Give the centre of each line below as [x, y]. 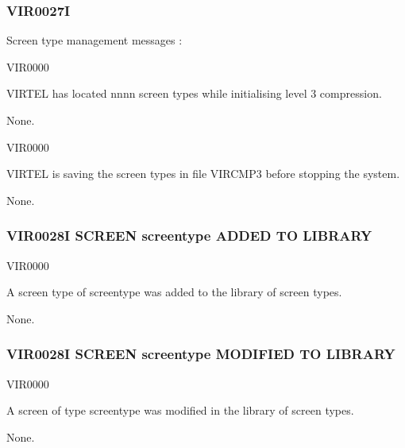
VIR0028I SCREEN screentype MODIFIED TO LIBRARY [201, 354]
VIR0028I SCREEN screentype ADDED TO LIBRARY [189, 236]
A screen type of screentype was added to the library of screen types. [174, 292]
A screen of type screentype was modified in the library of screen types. [180, 410]
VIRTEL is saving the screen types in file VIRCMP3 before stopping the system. [203, 174]
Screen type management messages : [94, 40]
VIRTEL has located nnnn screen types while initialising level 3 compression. [194, 93]
